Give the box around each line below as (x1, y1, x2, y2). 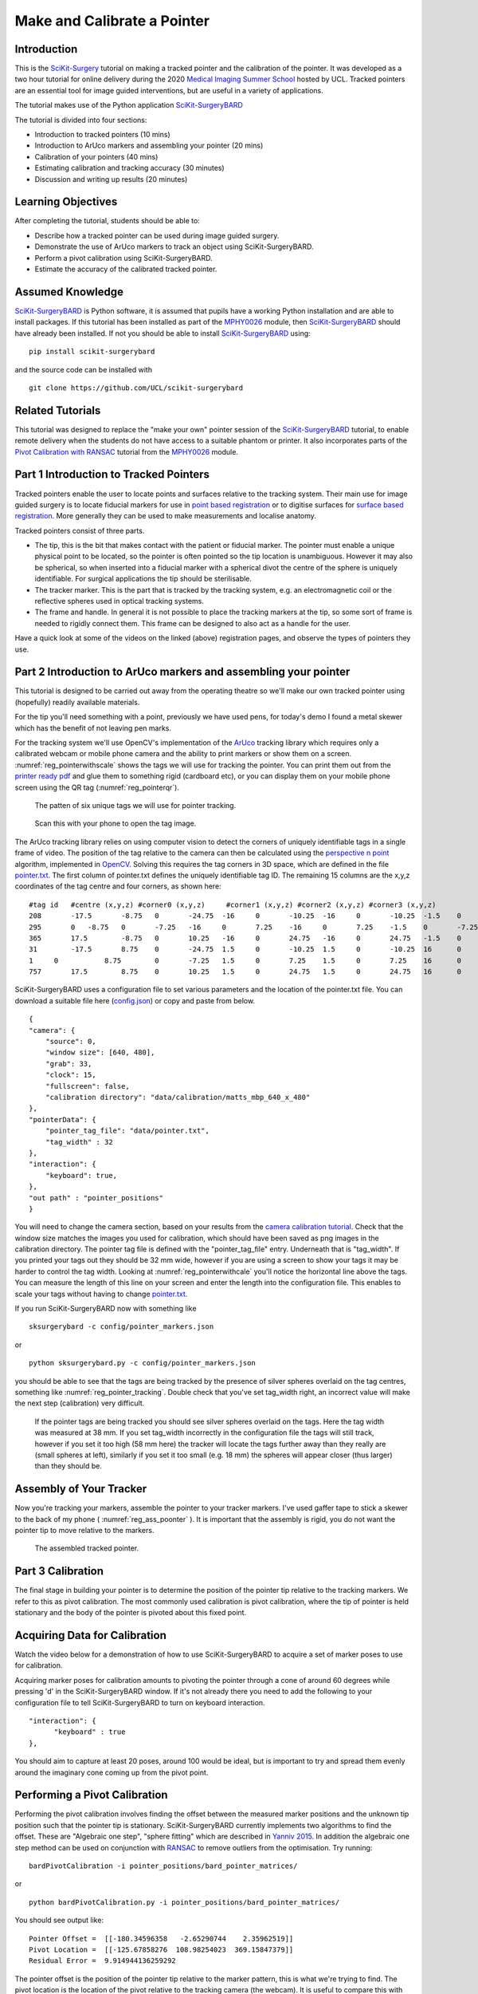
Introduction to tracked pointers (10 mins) (34, 130, 170, 140)
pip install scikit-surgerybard (29, 347, 155, 357)
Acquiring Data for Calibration (14, 1628, 167, 1642)
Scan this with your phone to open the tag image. (34, 818, 197, 829)
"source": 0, (45, 1037, 96, 1046)
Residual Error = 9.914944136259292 (29, 1957, 177, 1965)
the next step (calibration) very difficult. (14, 1398, 145, 1408)
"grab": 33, (45, 1059, 92, 1068)
